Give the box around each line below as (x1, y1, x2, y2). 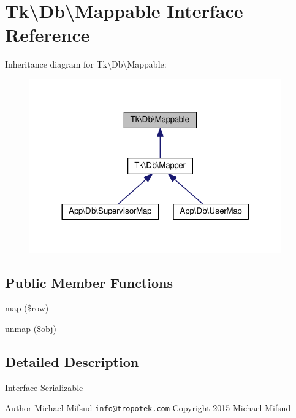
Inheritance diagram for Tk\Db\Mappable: (5, 58, 167, 71)
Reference (5, 22, 90, 47)
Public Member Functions (5, 273, 173, 292)
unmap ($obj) (5, 322, 57, 335)
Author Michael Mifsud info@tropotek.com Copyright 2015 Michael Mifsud (5, 401, 291, 414)
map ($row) (5, 301, 49, 314)
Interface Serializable (5, 381, 83, 393)
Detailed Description (5, 352, 139, 371)
